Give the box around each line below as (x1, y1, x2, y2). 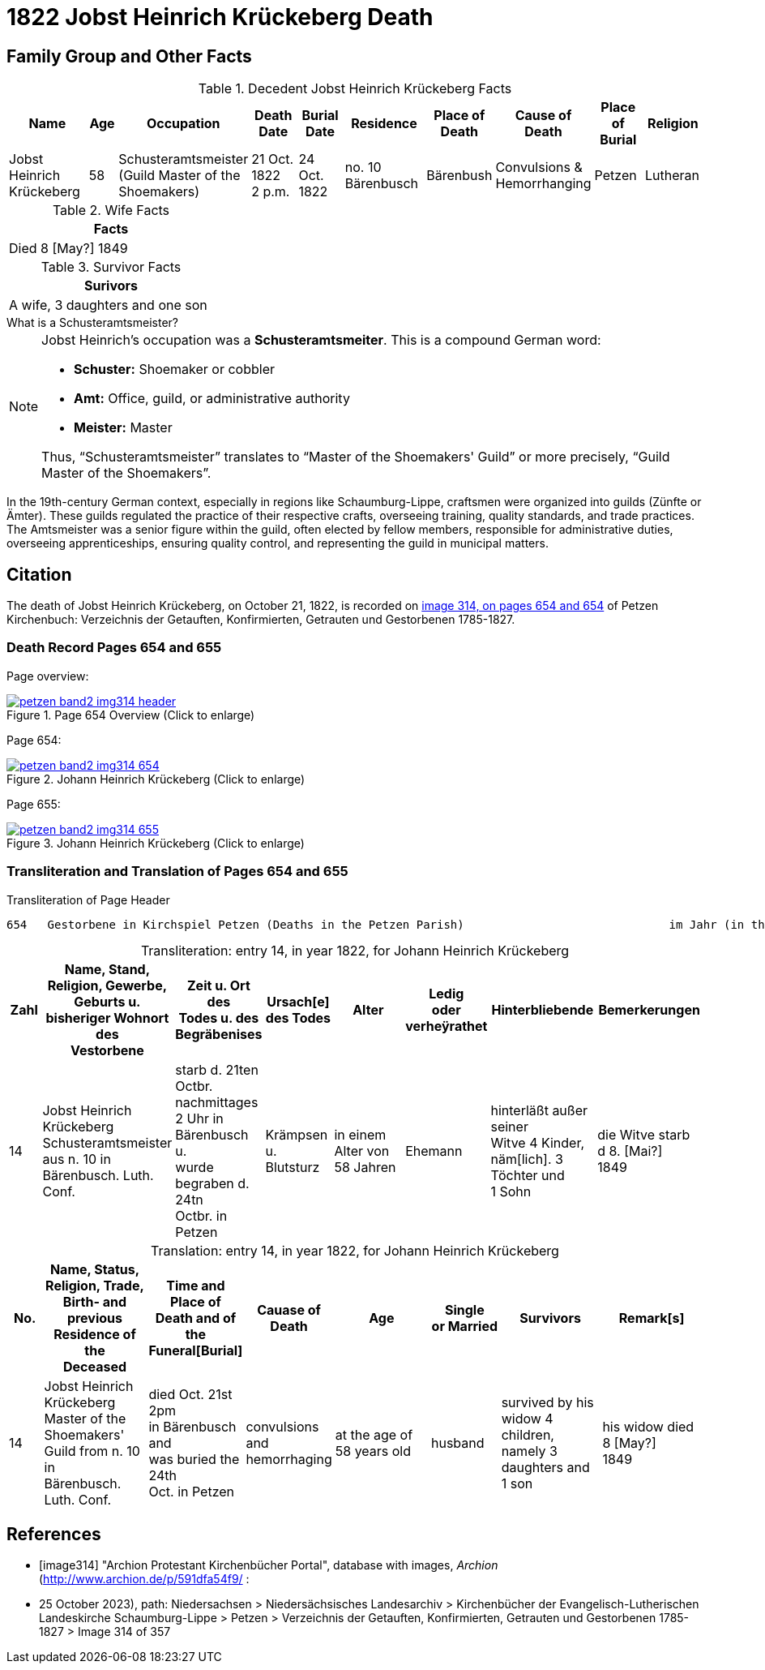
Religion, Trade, (45, 1277, 144, 1294)
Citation (6, 564, 72, 585)
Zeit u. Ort (186, 977, 250, 994)
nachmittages (175, 1093, 259, 1110)
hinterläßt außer (490, 1101, 588, 1118)
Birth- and (62, 1293, 127, 1310)
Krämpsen (265, 1126, 328, 1143)
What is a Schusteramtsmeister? (6, 316, 178, 330)
